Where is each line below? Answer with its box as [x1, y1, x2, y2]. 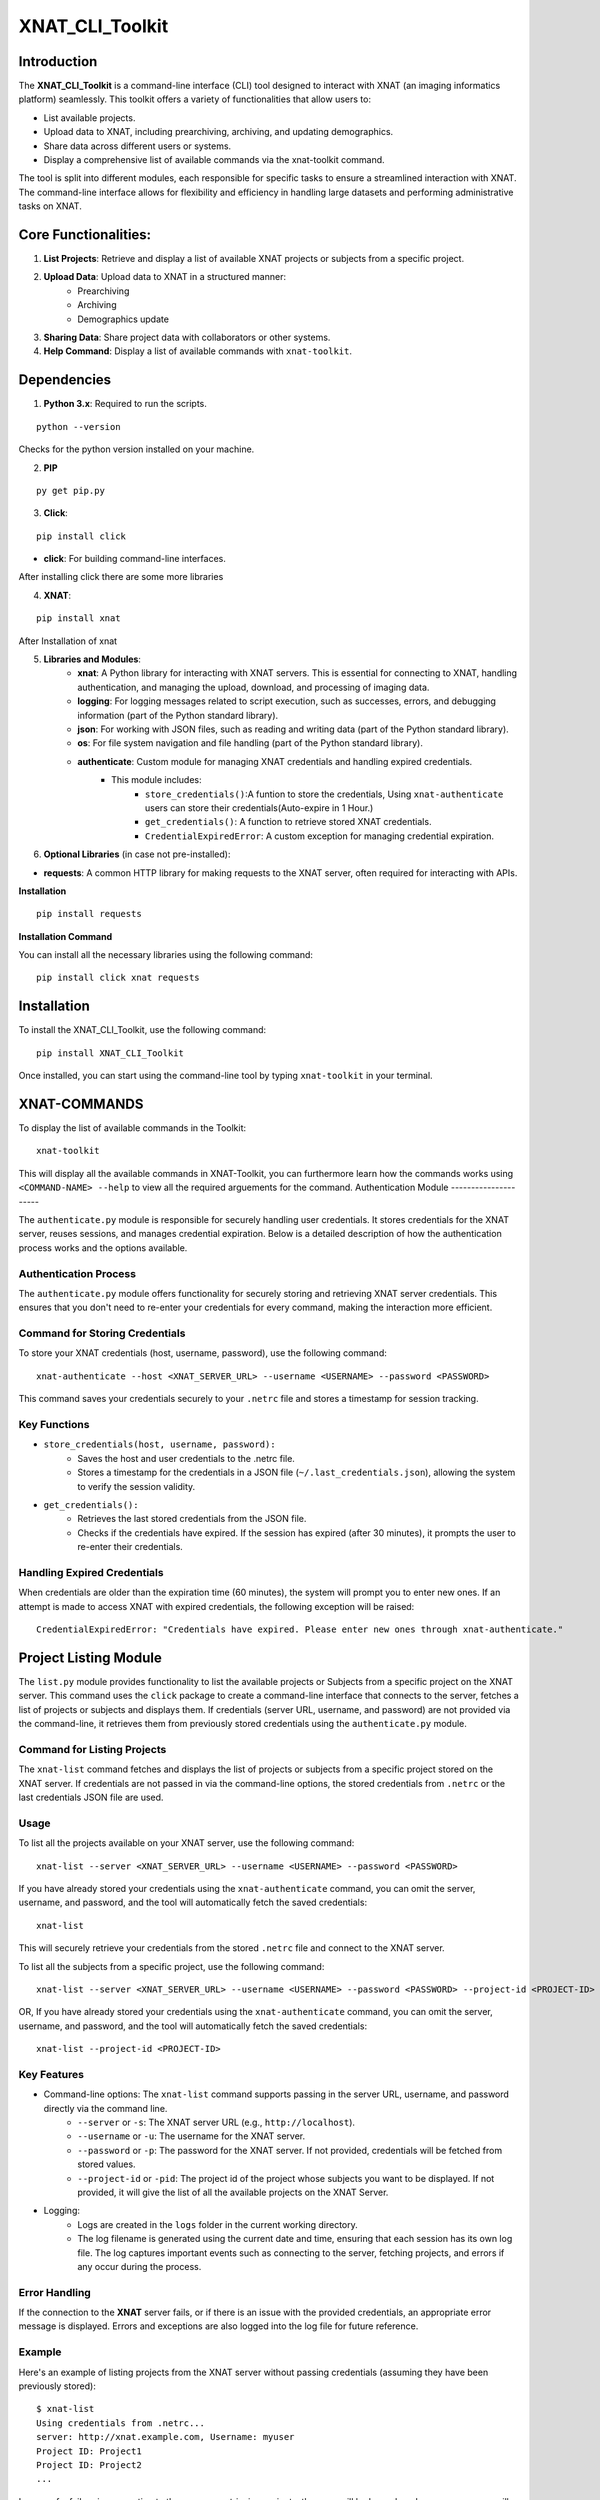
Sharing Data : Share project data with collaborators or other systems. [43, 331, 331, 344]
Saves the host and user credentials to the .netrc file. [77, 1452, 295, 1464]
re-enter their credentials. [77, 1541, 184, 1553]
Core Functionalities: [18, 226, 152, 243]
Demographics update [77, 313, 170, 325]
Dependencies [18, 371, 112, 389]
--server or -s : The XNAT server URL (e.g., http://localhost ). [77, 2116, 355, 2128]
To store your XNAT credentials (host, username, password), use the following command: [18, 1347, 387, 1359]
